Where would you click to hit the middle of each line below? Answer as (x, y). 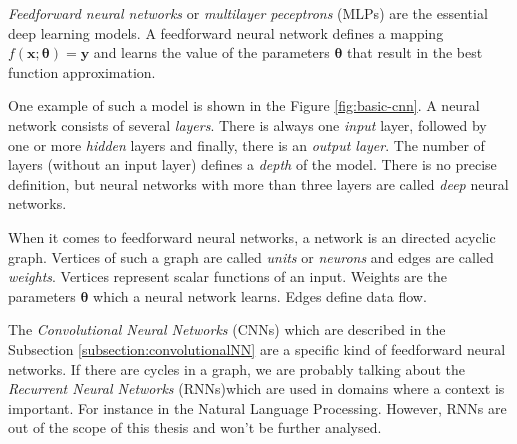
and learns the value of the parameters (211, 52)
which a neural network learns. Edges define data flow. (260, 295)
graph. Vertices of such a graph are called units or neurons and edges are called (251, 256)
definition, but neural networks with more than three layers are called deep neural (258, 183)
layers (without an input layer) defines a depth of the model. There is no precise (252, 164)
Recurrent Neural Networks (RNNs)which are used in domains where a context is (256, 388)
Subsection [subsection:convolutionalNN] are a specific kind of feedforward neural (257, 348)
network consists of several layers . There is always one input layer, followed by (247, 124)
